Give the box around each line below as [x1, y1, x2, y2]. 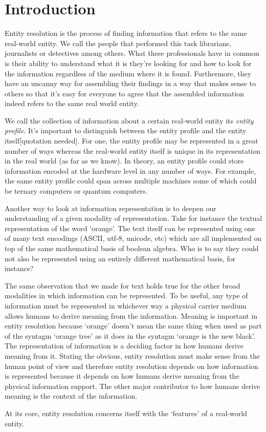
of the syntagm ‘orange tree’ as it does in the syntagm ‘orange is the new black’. [5, 330, 256, 341]
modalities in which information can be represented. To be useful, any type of [5, 290, 248, 301]
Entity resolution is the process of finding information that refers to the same [5, 28, 247, 38]
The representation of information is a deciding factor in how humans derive [5, 340, 244, 351]
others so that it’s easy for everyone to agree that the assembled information [5, 88, 245, 98]
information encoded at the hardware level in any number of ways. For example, [5, 165, 256, 176]
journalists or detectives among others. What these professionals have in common [5, 48, 259, 58]
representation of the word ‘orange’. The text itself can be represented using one [5, 222, 255, 233]
